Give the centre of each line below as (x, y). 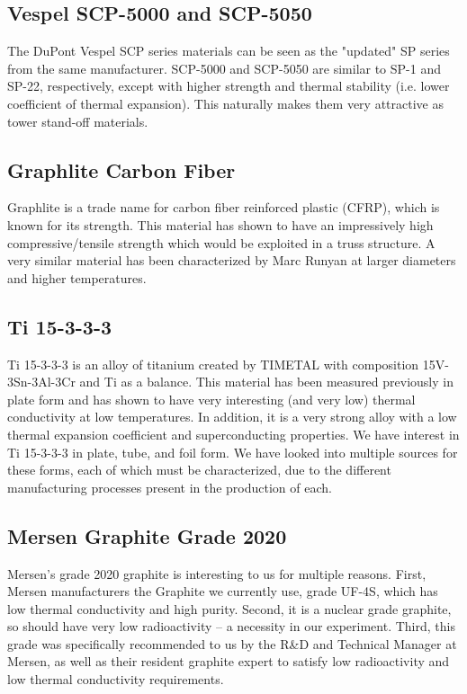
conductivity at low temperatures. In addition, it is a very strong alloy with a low (232, 417)
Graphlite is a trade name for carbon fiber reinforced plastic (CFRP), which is (224, 207)
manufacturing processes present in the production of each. (170, 487)
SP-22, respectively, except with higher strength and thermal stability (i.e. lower (229, 86)
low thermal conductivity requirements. (116, 679)
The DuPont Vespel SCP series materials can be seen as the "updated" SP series (229, 51)
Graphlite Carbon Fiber (121, 169)
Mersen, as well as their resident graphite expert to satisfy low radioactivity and (229, 661)
